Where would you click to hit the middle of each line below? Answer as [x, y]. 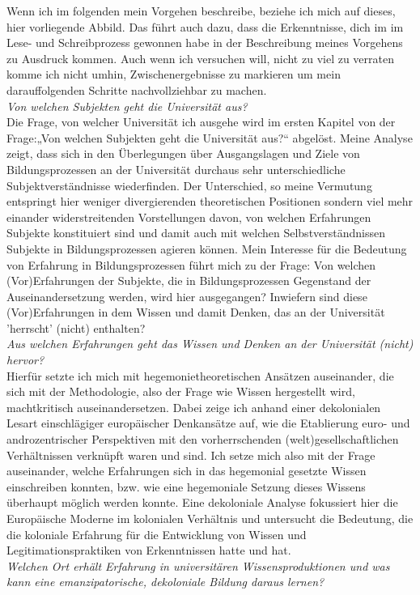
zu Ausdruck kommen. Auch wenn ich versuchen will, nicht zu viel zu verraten [200, 58]
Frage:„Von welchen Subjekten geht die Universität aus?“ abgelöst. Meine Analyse [210, 137]
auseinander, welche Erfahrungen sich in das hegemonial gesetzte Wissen [187, 471]
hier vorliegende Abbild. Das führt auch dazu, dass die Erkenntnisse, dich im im [205, 26]
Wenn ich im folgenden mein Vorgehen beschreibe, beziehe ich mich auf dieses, [201, 11]
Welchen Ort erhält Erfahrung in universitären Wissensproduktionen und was [198, 565]
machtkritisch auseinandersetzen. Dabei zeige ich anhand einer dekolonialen [194, 407]
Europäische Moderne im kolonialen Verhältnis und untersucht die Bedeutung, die [210, 518]
